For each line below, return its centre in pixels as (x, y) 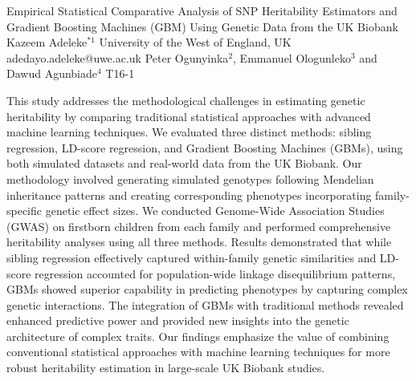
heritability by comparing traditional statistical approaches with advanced (189, 116)
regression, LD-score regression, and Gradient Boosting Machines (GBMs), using (205, 147)
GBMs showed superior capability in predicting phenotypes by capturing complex (207, 289)
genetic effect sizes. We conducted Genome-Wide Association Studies (215, 211)
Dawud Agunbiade (52, 73)
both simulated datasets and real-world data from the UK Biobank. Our (184, 163)
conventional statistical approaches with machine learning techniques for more (198, 352)
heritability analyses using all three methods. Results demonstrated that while (199, 242)
